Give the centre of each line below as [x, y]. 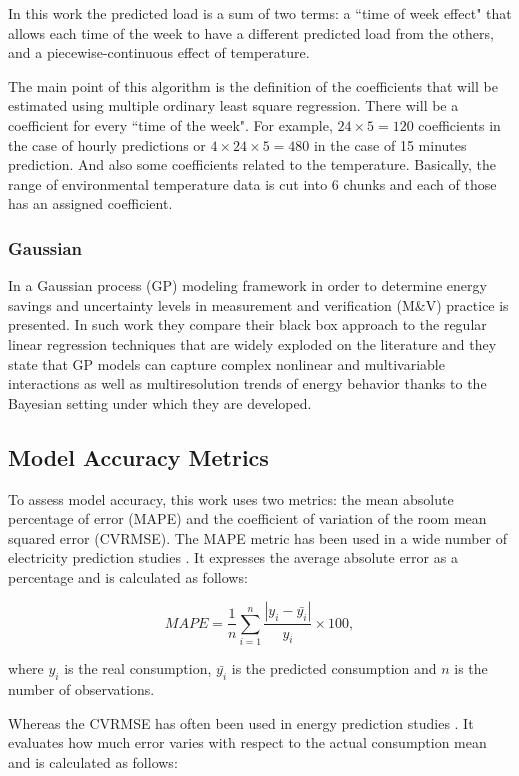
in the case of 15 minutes [390, 144]
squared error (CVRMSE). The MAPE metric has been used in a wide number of [258, 537]
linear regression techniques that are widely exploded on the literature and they [252, 343]
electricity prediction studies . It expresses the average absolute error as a [233, 557]
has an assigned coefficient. [90, 203]
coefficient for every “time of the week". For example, [170, 124]
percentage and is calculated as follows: [128, 576]
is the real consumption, [138, 668]
